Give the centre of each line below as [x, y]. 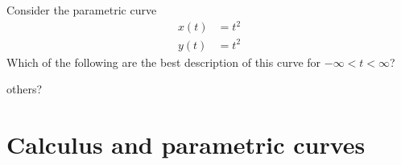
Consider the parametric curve [82, 10]
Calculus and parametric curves [186, 144]
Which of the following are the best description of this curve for [164, 62]
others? [25, 89]
